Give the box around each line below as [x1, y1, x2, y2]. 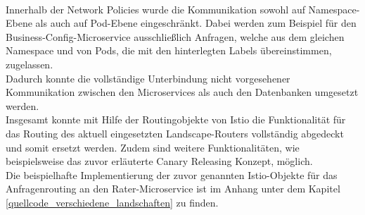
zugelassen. [6, 56, 53, 71]
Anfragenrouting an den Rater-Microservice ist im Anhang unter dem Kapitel [6, 181, 340, 196]
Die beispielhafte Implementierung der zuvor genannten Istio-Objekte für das [6, 167, 338, 182]
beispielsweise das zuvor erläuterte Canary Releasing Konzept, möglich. [6, 154, 313, 168]
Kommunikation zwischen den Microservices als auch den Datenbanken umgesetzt [6, 85, 359, 99]
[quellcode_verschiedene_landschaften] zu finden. [6, 195, 219, 209]
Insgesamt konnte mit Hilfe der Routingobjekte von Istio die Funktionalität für [6, 112, 346, 127]
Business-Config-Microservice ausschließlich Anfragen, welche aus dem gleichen [6, 29, 345, 44]
